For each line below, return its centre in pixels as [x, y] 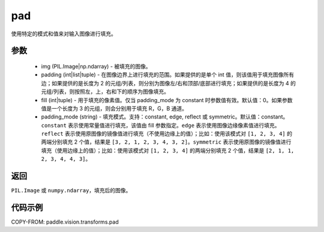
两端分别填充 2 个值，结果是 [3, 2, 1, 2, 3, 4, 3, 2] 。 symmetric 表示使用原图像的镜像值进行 [166, 142]
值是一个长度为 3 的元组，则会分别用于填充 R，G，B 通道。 [114, 108]
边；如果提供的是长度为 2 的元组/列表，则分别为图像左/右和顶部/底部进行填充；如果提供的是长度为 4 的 [169, 83]
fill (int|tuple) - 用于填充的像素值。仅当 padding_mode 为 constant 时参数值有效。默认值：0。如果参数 [167, 100]
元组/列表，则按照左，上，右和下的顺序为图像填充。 [105, 92]
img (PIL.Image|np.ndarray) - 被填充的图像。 [96, 66]
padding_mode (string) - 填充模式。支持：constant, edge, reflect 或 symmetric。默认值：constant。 [165, 117]
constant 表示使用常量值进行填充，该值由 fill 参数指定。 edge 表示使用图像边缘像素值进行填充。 [160, 125]
